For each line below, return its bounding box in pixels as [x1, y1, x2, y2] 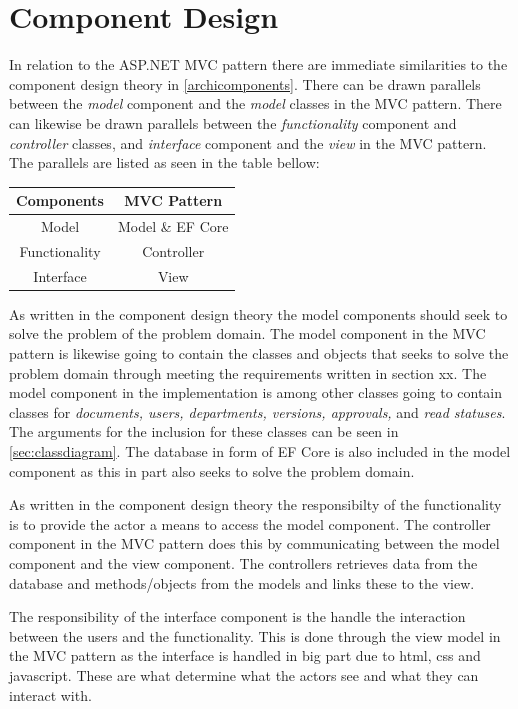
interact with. [9, 684, 92, 705]
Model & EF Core [117, 216, 229, 237]
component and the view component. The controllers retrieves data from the [9, 552, 478, 573]
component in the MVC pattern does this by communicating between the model [9, 533, 500, 554]
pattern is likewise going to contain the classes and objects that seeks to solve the [9, 343, 509, 363]
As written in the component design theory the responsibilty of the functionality [9, 494, 502, 515]
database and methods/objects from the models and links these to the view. [9, 572, 475, 593]
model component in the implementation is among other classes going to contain [9, 382, 503, 403]
